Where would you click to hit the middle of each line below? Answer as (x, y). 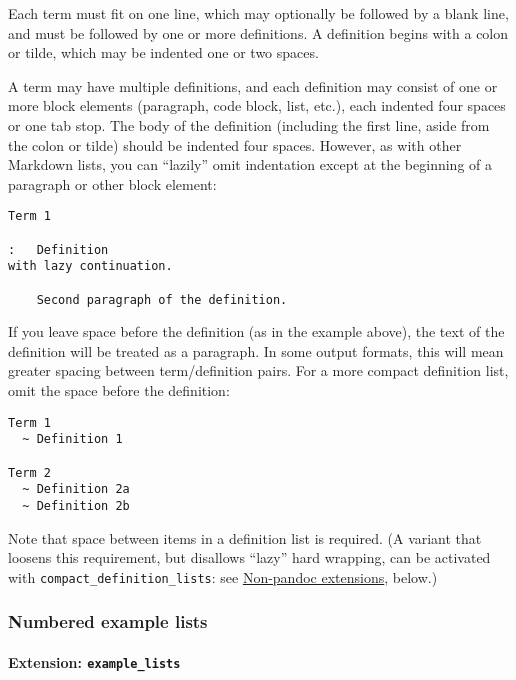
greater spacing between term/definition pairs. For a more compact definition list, (258, 370)
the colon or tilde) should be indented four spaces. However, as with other (235, 144)
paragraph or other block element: (112, 183)
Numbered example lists (108, 621)
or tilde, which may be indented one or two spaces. (163, 52)
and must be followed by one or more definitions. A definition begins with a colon (258, 32)
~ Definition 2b (76, 505)
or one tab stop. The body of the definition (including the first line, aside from (249, 124)
